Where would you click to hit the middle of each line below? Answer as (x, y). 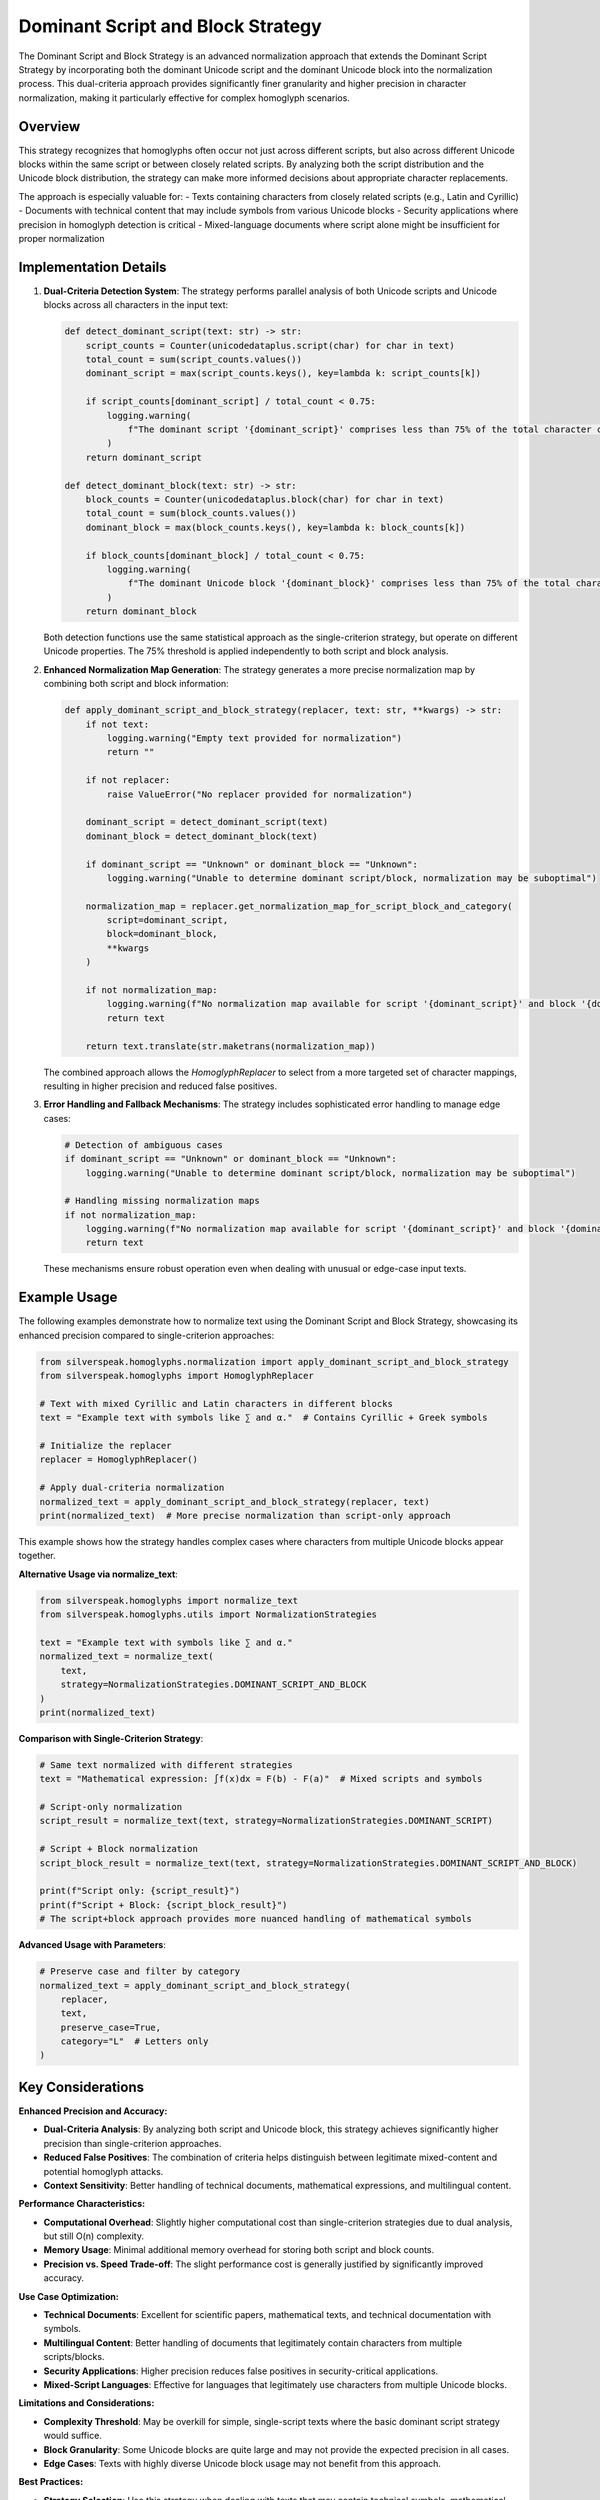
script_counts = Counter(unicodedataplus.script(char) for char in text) (270, 345)
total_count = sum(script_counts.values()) (193, 359)
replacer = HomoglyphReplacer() (119, 1459)
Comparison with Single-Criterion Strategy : (111, 1738)
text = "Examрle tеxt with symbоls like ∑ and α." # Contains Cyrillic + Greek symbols (264, 1418)
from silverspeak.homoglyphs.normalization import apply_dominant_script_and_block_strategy (274, 1361)
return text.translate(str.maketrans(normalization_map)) (230, 1046)
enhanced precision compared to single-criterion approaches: (146, 1335)
